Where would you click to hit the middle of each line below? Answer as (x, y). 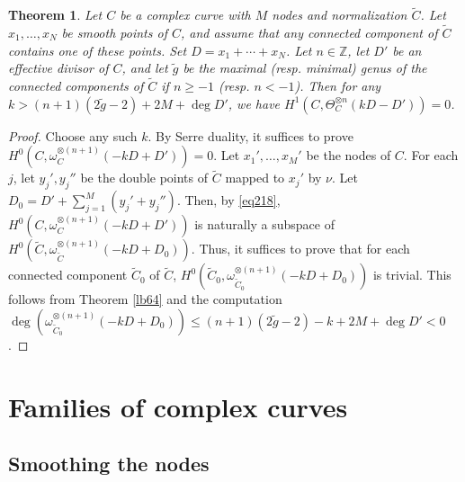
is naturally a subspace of (264, 224)
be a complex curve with (185, 15)
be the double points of (144, 178)
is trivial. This (412, 275)
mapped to (255, 178)
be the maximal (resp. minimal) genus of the (305, 68)
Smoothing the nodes (109, 464)
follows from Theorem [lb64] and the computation (145, 299)
